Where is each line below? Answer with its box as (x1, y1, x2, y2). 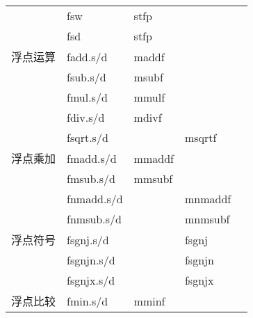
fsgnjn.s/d (67, 252, 115, 268)
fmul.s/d (67, 89, 108, 105)
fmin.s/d (67, 292, 108, 309)
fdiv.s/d (67, 109, 105, 125)
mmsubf (133, 170, 173, 186)
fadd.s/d (67, 48, 108, 65)
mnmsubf (184, 211, 230, 227)
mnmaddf (184, 191, 231, 207)
